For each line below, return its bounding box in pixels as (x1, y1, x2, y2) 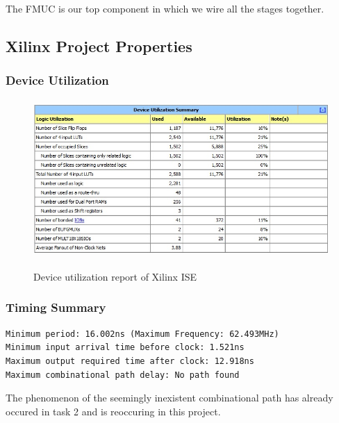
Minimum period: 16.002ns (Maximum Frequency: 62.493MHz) (6, 329, 279, 339)
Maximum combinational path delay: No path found (6, 370, 240, 380)
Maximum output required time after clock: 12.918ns (6, 356, 254, 366)
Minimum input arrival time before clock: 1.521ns (6, 342, 245, 353)
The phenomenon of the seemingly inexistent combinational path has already (6, 390, 333, 405)
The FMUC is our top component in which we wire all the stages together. (6, 1, 324, 15)
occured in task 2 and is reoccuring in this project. (6, 404, 221, 418)
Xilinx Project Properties (6, 35, 192, 56)
